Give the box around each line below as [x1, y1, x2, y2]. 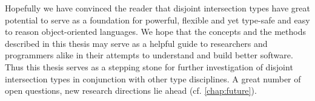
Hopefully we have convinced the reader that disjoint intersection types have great [5, 2, 310, 14]
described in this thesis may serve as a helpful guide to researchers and [5, 37, 268, 49]
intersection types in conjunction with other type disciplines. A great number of [5, 72, 301, 85]
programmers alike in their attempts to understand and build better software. [5, 49, 293, 61]
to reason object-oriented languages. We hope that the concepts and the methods [5, 25, 306, 38]
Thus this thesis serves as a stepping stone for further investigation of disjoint [5, 60, 293, 73]
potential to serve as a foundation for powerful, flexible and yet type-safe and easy [5, 13, 310, 26]
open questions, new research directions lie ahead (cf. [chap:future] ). [5, 84, 257, 97]
